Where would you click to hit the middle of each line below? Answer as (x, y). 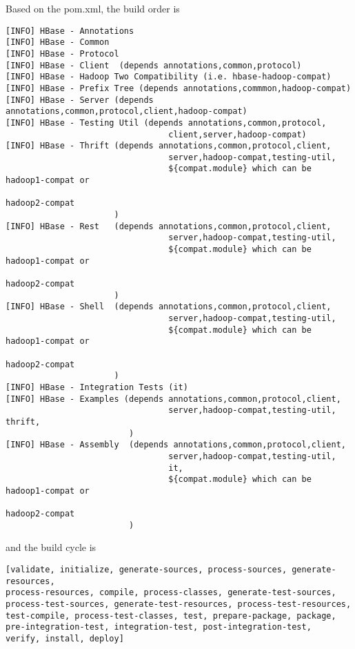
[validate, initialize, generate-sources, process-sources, (146, 570)
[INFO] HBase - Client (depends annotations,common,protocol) (154, 65)
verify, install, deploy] (65, 639)
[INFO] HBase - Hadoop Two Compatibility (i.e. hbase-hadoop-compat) (169, 77)
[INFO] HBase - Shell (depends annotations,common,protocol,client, (169, 307)
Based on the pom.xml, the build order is (93, 8)
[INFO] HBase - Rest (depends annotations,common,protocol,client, (169, 226)
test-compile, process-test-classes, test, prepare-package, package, (171, 616)
